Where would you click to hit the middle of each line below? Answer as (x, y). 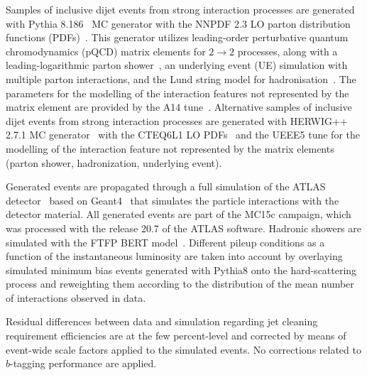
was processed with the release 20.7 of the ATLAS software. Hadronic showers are (184, 228)
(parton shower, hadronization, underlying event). (114, 162)
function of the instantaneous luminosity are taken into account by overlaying (174, 256)
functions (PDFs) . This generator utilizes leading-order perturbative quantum (177, 37)
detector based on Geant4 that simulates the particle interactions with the (172, 200)
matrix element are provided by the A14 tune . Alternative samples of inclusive (179, 107)
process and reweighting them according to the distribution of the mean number (180, 284)
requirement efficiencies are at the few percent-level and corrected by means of (176, 336)
